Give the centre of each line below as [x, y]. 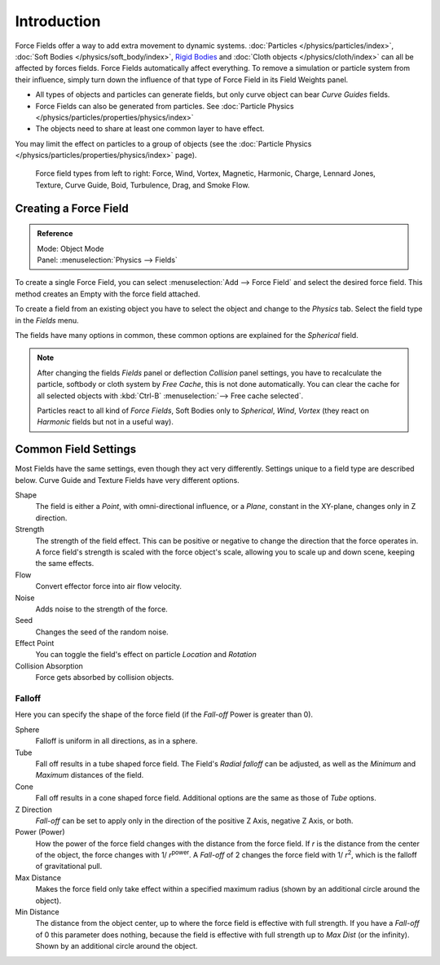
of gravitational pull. [69, 866]
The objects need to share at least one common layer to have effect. [150, 129]
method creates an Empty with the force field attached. [108, 294]
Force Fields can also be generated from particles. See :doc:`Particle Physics [165, 106]
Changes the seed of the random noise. [102, 632]
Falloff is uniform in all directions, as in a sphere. [117, 741]
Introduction [58, 21]
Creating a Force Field [72, 208]
